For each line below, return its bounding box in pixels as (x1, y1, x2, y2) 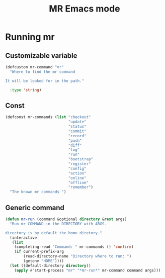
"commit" (68, 129, 87, 134)
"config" (68, 166, 87, 171)
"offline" (68, 180, 89, 185)
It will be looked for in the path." (5, 78, 85, 83)
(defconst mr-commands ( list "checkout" (5, 115, 92, 120)
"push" (68, 138, 82, 143)
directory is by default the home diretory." (5, 230, 102, 235)
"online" (68, 175, 87, 180)
